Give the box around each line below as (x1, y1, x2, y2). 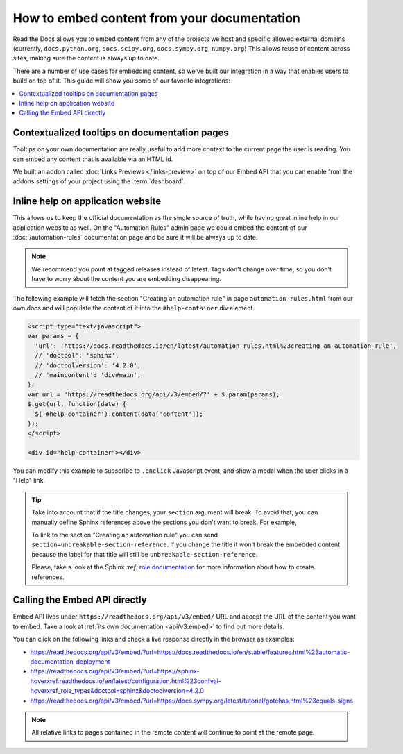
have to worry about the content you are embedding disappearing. (31, 275, 222, 283)
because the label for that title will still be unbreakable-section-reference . (31, 550, 258, 558)
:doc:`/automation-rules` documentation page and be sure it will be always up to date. (12, 233, 258, 242)
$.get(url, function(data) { (27, 400, 127, 408)
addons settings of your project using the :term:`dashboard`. (12, 177, 186, 185)
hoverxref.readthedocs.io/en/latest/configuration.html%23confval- (30, 677, 222, 685)
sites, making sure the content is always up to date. (12, 54, 160, 62)
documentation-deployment (30, 657, 110, 666)
